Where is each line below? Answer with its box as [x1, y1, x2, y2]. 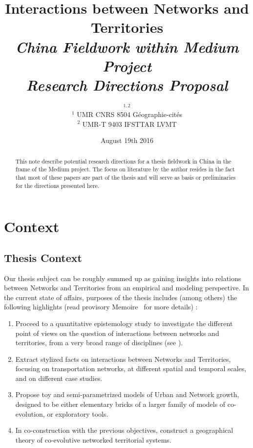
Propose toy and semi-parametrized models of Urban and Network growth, [15, 389, 239, 400]
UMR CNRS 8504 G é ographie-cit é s [77, 109, 183, 119]
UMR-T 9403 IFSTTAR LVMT [82, 118, 177, 129]
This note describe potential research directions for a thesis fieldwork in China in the [15, 157, 232, 165]
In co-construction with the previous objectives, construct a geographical [15, 425, 233, 435]
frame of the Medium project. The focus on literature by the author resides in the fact [15, 165, 235, 173]
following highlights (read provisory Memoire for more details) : [4, 302, 198, 312]
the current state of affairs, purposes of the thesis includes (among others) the [4, 292, 237, 302]
